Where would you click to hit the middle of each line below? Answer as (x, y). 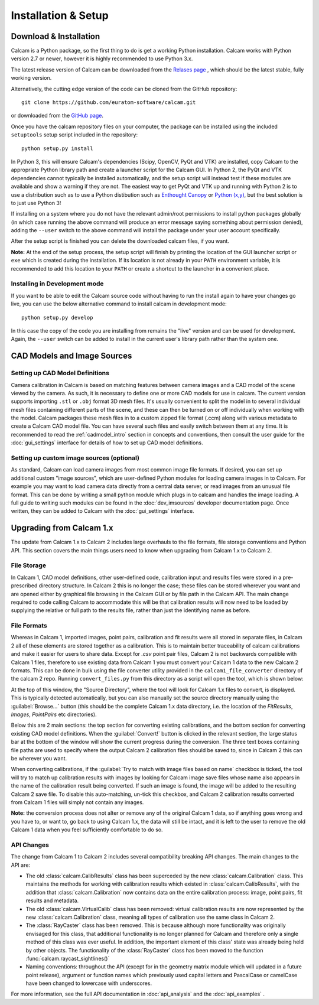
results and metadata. (52, 900)
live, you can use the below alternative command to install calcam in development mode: (119, 304)
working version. (31, 78)
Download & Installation (56, 36)
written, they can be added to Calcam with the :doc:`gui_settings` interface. (102, 511)
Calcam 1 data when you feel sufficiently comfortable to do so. (87, 830)
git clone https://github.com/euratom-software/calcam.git (109, 103)
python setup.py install (57, 148)
